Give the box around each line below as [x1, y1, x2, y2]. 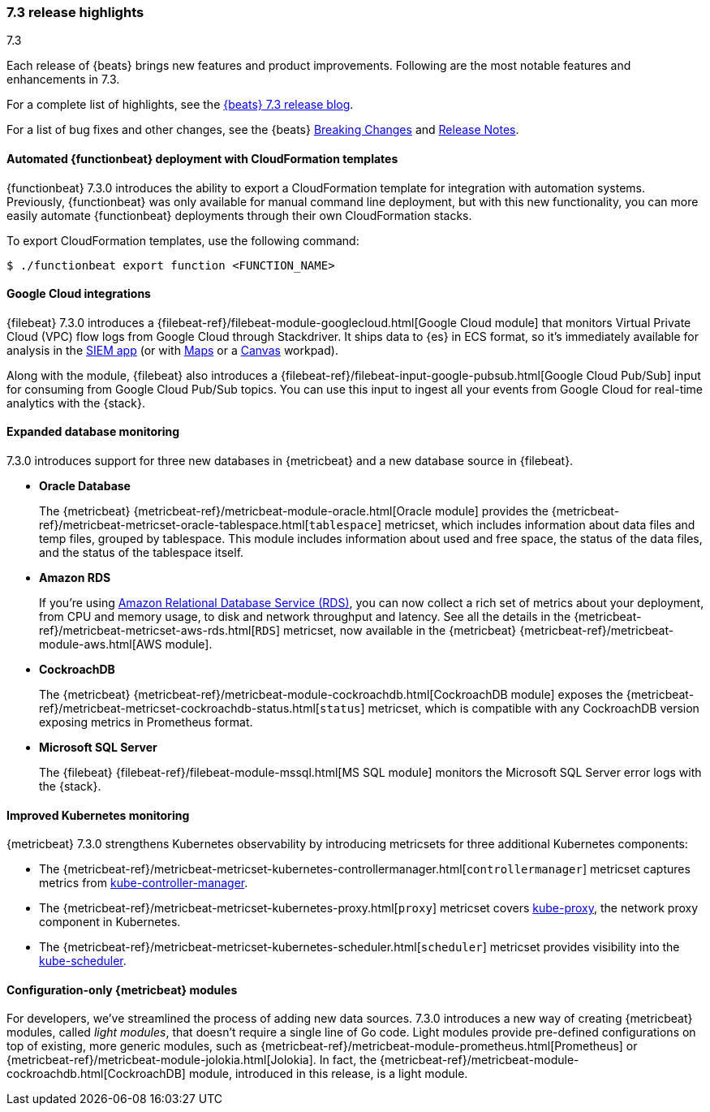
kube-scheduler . [39, 954, 127, 968]
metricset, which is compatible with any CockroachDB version [368, 701, 699, 716]
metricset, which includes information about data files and [385, 518, 695, 532]
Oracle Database [39, 479, 131, 494]
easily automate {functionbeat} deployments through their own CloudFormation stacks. [6, 208, 472, 222]
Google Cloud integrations [6, 287, 151, 301]
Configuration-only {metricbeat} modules [6, 982, 238, 997]
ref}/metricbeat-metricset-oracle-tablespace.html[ [39, 518, 309, 532]
